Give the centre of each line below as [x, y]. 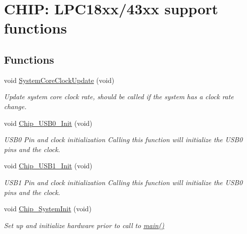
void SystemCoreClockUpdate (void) [59, 80]
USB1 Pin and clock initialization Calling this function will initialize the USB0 [123, 182]
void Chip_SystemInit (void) [48, 209]
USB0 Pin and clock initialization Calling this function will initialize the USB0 [123, 139]
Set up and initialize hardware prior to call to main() [84, 225]
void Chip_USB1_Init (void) [48, 166]
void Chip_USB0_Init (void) [48, 123]
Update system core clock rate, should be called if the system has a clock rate [119, 97]
